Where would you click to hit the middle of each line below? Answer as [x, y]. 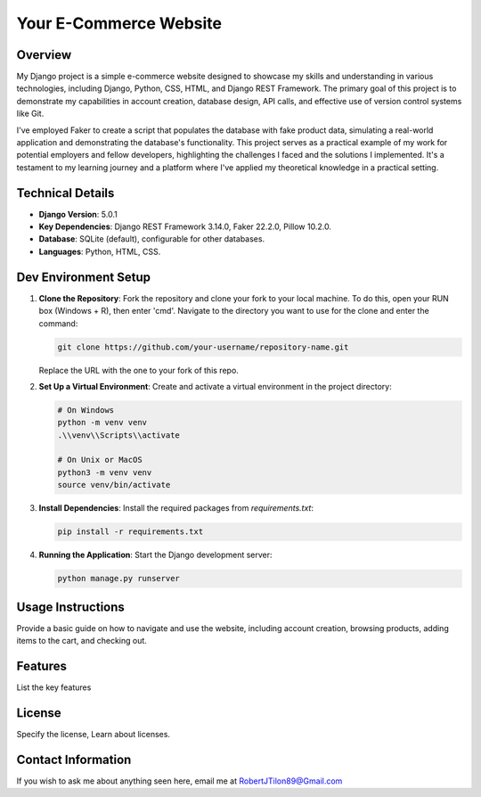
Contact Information [74, 759]
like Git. [30, 114]
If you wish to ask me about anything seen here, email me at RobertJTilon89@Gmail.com [179, 781]
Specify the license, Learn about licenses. [94, 734]
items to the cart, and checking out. [82, 641]
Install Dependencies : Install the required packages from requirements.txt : [176, 508]
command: [58, 323]
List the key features [54, 687]
